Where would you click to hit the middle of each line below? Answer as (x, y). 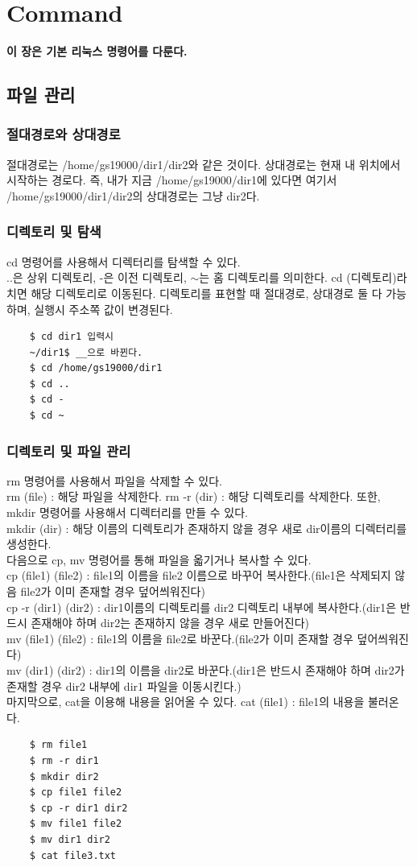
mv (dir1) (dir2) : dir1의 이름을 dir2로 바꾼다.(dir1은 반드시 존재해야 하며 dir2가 (206, 670)
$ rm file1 (58, 745)
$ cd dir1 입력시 (72, 337)
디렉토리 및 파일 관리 (69, 450)
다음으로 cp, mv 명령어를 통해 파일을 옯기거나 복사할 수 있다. (159, 559)
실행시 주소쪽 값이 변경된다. (103, 309)
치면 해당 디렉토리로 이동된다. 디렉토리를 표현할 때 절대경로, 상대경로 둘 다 (194, 293)
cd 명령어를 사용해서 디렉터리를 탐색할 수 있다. (124, 261)
